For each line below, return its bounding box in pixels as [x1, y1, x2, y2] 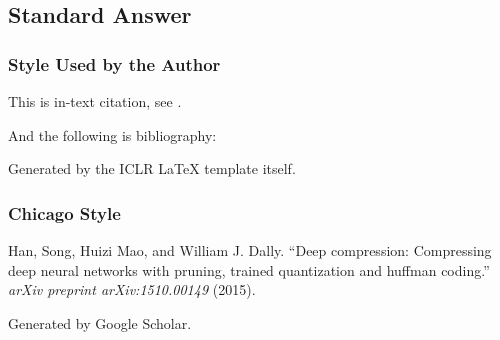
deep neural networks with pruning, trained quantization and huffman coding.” [8, 259, 490, 280]
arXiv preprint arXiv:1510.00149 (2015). [8, 279, 256, 300]
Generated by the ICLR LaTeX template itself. [8, 158, 296, 179]
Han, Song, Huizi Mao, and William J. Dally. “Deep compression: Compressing [8, 240, 492, 260]
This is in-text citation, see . [8, 91, 182, 111]
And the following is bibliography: [8, 124, 217, 145]
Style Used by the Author [8, 51, 221, 76]
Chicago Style [8, 200, 121, 225]
